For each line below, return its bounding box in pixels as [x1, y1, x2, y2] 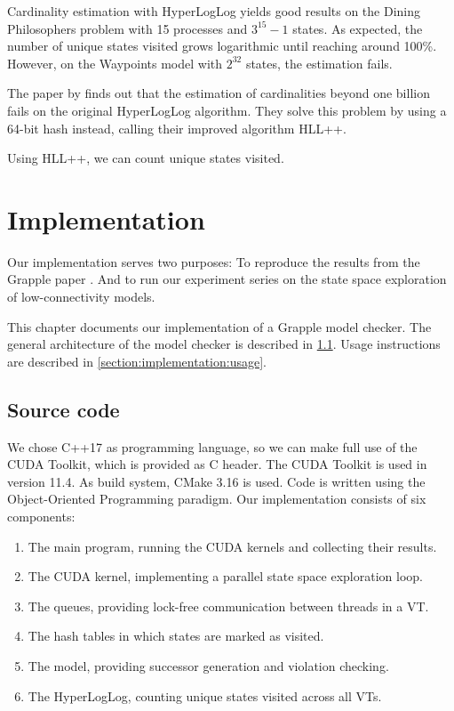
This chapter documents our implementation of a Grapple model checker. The [7, 317, 432, 335]
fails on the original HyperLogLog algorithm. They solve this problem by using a [7, 101, 447, 119]
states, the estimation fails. [245, 53, 393, 72]
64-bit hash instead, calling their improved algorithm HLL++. [7, 118, 346, 137]
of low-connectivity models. [7, 287, 155, 306]
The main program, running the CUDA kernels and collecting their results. [28, 537, 437, 555]
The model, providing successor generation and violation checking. [28, 656, 389, 675]
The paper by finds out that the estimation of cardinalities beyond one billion [7, 84, 430, 102]
